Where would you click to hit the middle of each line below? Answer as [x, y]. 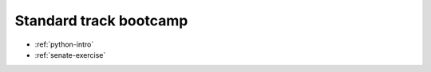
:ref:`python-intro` [64, 44]
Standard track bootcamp [101, 21]
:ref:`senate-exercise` [70, 55]
